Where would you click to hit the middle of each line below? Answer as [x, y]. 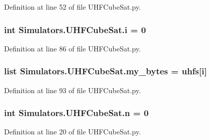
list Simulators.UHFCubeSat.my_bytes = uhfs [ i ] [106, 71]
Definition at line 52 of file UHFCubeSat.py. [73, 7]
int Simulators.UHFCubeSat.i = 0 [75, 29]
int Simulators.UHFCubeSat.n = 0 [76, 113]
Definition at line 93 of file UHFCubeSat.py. [73, 90]
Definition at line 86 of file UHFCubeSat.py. [73, 48]
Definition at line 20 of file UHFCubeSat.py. [73, 132]
